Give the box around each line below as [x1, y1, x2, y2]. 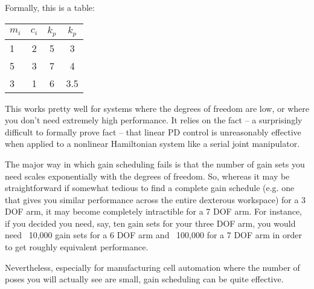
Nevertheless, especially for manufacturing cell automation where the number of [5, 261, 300, 273]
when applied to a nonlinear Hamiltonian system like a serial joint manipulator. [5, 137, 300, 150]
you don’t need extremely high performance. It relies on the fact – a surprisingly [5, 114, 303, 126]
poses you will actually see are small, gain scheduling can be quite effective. [5, 273, 284, 285]
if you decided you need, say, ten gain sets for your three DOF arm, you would [5, 216, 296, 229]
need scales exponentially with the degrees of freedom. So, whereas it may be [5, 169, 290, 182]
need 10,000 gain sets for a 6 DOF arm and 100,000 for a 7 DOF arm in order [5, 229, 302, 241]
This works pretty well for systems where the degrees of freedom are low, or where [5, 102, 309, 114]
